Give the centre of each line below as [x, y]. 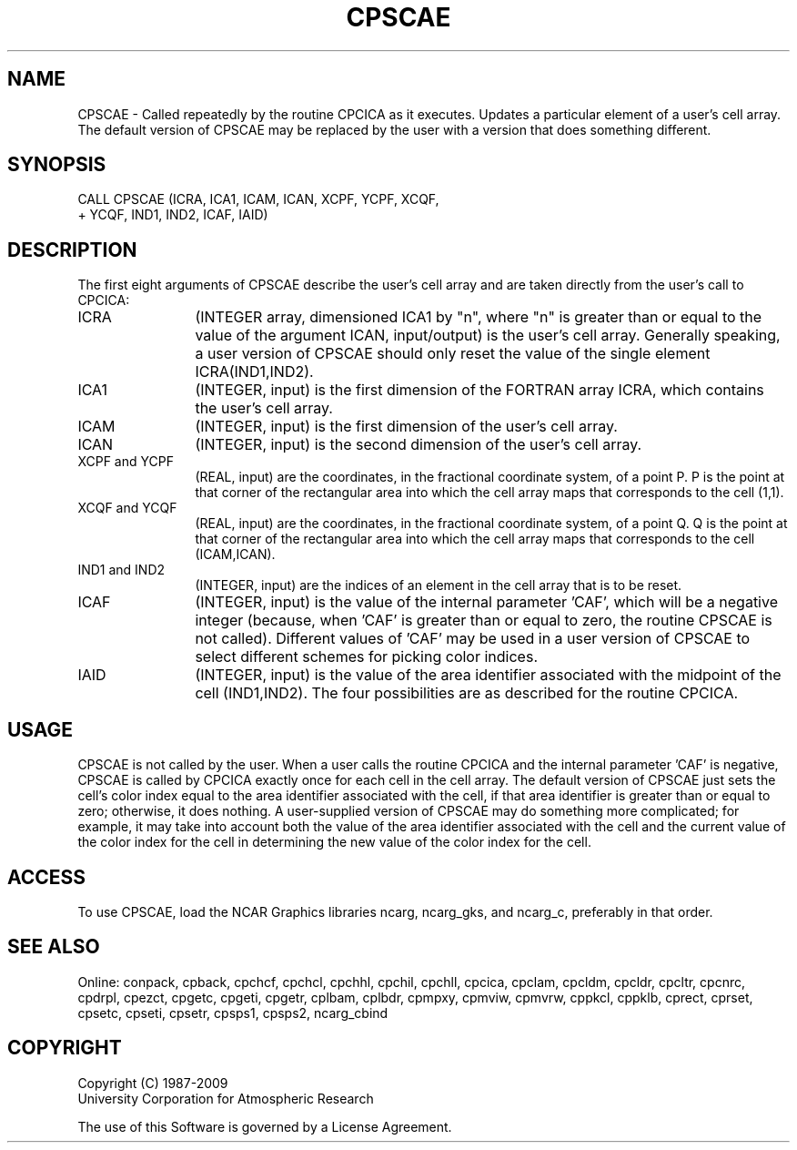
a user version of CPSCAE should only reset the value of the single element [453, 354]
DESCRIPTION [72, 249]
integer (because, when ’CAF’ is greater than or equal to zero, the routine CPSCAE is [484, 621]
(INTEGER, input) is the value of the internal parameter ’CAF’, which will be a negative [486, 602]
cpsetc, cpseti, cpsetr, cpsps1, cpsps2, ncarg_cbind [233, 1013]
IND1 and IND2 [121, 570]
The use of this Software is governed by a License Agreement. [265, 1126]
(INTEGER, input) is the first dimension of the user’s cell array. [406, 427]
